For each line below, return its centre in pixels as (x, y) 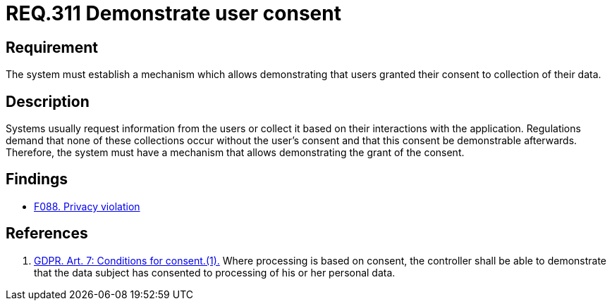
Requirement (52, 47)
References (47, 234)
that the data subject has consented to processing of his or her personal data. (215, 272)
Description (48, 101)
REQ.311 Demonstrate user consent (173, 13)
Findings (37, 179)
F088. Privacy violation (87, 206)
